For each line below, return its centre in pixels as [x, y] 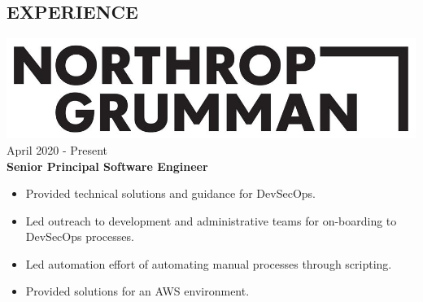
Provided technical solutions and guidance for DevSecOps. [170, 193]
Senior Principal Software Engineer [107, 166]
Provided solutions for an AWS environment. [137, 291]
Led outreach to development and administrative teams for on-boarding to [211, 220]
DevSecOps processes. [80, 236]
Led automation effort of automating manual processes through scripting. [209, 263]
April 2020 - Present [57, 149]
